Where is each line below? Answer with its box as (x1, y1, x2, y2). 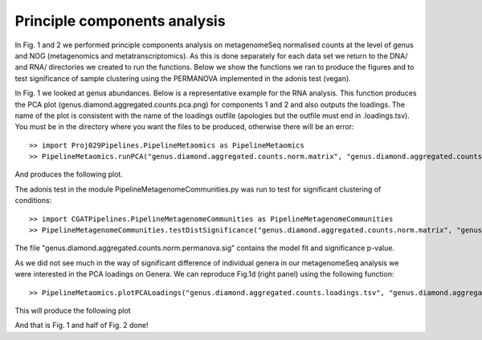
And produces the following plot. (14, 169, 124, 180)
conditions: (14, 196, 52, 205)
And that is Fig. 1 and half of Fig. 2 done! (14, 321, 149, 330)
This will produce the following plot (14, 306, 132, 315)
